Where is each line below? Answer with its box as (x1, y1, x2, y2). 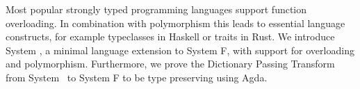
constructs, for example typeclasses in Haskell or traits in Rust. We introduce (6, 29, 335, 44)
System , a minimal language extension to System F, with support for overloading (6, 42, 354, 57)
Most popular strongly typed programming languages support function (6, 2, 307, 16)
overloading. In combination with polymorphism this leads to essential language (6, 15, 345, 30)
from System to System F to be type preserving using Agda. (6, 70, 268, 84)
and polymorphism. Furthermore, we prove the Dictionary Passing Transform (6, 56, 335, 71)
